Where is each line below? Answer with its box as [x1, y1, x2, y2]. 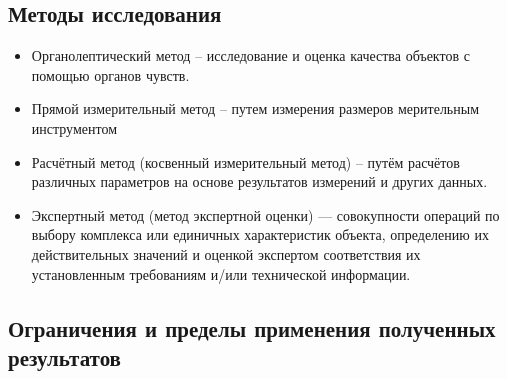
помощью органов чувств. [31, 64, 190, 85]
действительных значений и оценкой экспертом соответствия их [31, 243, 421, 264]
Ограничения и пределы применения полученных [8, 312, 496, 343]
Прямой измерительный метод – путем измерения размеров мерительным [31, 98, 480, 119]
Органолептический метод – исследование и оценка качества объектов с [31, 45, 470, 66]
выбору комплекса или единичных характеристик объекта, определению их [31, 224, 489, 245]
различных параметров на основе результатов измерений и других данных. [31, 171, 488, 192]
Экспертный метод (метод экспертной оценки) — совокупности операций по [31, 204, 500, 225]
